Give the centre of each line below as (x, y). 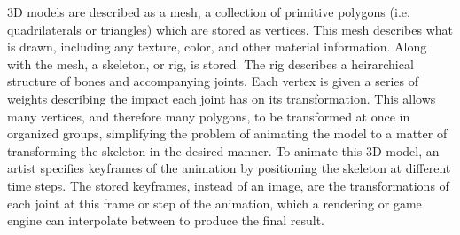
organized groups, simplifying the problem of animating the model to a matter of (227, 133)
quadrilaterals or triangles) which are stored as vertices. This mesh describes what (230, 29)
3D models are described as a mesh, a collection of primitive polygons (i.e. (209, 12)
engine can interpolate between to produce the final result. (166, 220)
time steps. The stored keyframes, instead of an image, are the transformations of (228, 185)
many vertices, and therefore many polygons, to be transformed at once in (209, 116)
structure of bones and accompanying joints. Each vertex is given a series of (213, 81)
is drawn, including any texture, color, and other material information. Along (217, 47)
